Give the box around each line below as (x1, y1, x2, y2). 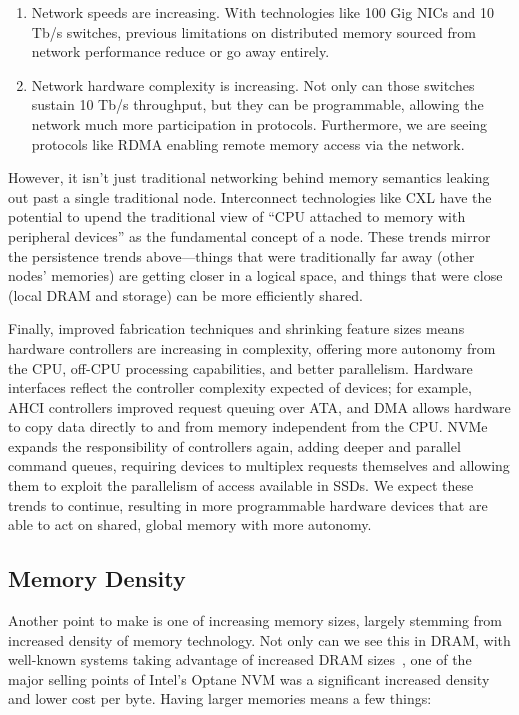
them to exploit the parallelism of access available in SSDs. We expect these (8, 475, 474, 496)
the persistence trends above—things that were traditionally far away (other (8, 245, 475, 266)
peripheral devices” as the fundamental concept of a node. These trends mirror (8, 225, 491, 246)
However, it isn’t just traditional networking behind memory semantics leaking (8, 167, 490, 188)
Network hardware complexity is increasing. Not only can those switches (31, 74, 475, 95)
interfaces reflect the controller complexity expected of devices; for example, (8, 377, 472, 398)
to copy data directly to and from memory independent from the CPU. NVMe (8, 416, 488, 437)
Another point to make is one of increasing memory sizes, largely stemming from (8, 610, 503, 631)
